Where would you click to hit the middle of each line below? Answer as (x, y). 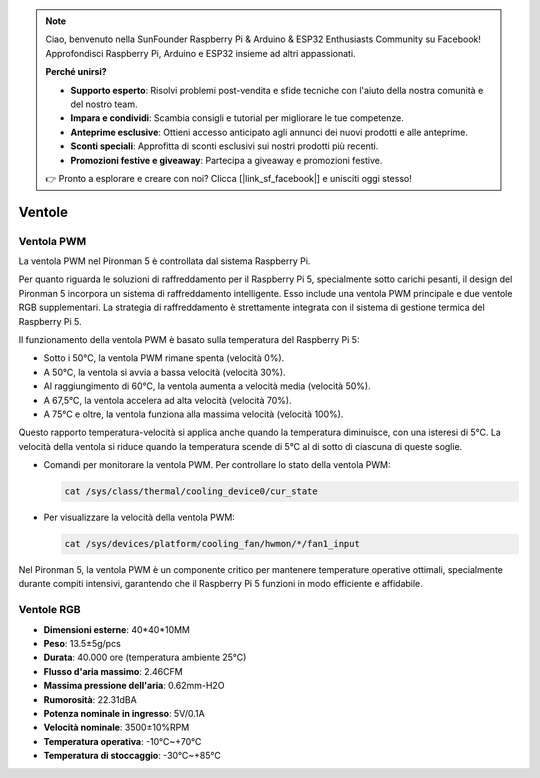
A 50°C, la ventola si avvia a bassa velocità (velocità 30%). (164, 372)
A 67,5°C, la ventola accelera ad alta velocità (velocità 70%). (167, 400)
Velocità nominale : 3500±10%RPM (116, 727)
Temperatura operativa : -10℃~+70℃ (122, 741)
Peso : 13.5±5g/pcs (82, 643)
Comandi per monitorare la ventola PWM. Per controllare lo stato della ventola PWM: (217, 465)
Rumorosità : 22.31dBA (90, 699)
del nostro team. (104, 104)
